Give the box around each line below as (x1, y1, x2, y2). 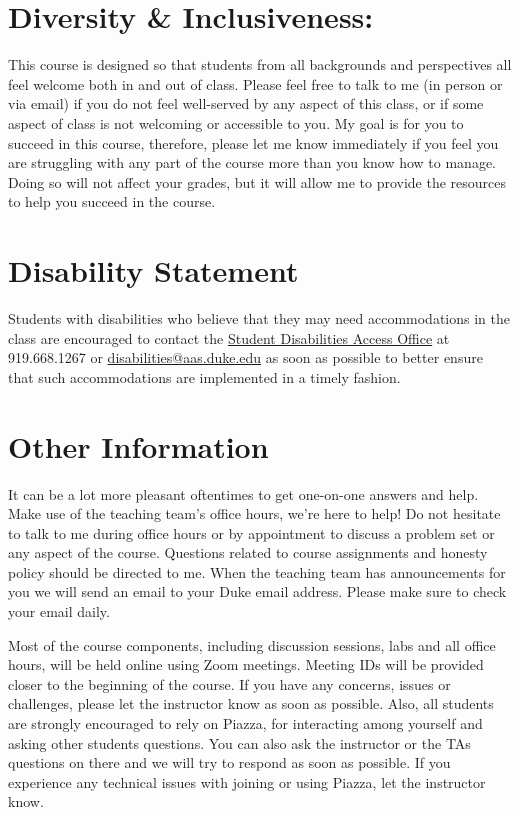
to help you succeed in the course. (8, 191, 216, 212)
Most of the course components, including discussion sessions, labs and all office (8, 634, 496, 655)
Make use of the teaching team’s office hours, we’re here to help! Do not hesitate (8, 503, 501, 524)
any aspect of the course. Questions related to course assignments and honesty (8, 542, 488, 563)
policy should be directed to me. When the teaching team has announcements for (8, 561, 506, 582)
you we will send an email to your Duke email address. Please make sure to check (8, 581, 507, 602)
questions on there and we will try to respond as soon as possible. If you (8, 752, 451, 773)
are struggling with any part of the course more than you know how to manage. (8, 152, 497, 173)
